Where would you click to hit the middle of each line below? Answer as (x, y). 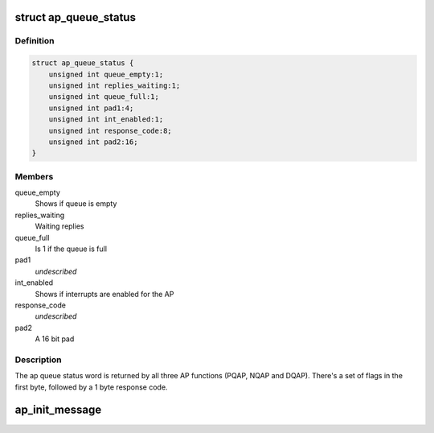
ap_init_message (58, 410)
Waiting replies (59, 226)
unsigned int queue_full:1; (104, 97)
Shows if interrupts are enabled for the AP (104, 294)
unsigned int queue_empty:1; (106, 74)
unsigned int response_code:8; (110, 130)
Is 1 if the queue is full (71, 249)
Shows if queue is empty (76, 204)
